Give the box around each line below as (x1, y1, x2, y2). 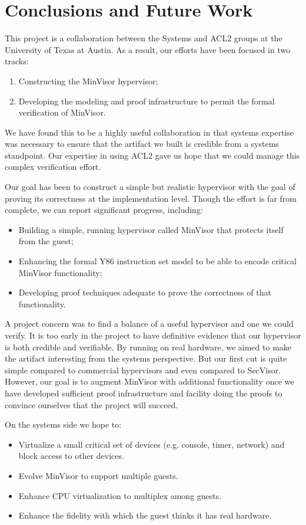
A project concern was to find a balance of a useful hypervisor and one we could (5, 317, 294, 330)
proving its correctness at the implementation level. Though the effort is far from (5, 192, 297, 204)
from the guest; (18, 235, 74, 247)
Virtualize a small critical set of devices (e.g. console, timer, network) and (18, 438, 285, 450)
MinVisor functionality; (18, 266, 102, 278)
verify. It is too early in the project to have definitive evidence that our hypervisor (5, 329, 301, 341)
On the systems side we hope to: (5, 418, 122, 431)
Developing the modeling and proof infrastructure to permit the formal (18, 94, 275, 107)
